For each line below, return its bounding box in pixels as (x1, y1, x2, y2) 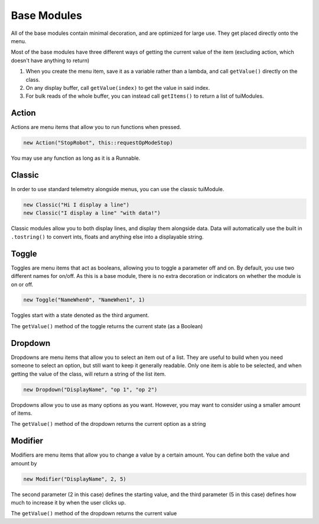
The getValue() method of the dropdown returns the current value (11, 510, 177, 517)
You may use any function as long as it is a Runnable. (11, 154, 141, 162)
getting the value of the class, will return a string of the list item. (11, 370, 167, 377)
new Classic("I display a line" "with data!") (23, 210, 161, 216)
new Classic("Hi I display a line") (23, 202, 130, 208)
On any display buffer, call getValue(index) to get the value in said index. (25, 84, 210, 91)
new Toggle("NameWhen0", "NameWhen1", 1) (23, 296, 145, 303)
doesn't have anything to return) (11, 57, 90, 64)
